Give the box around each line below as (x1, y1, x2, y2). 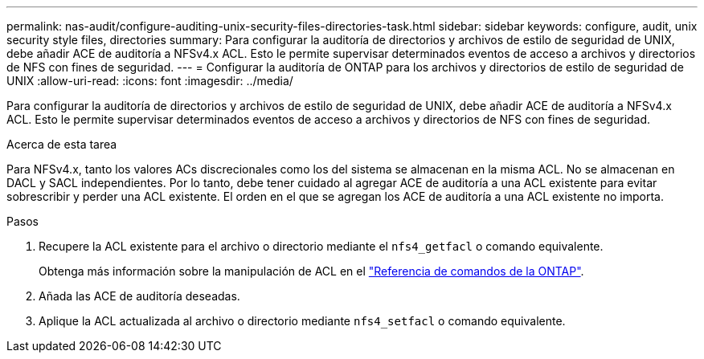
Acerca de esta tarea (6, 137, 117, 151)
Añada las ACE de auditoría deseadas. (39, 289, 240, 303)
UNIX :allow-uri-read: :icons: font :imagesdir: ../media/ (6, 74, 293, 88)
